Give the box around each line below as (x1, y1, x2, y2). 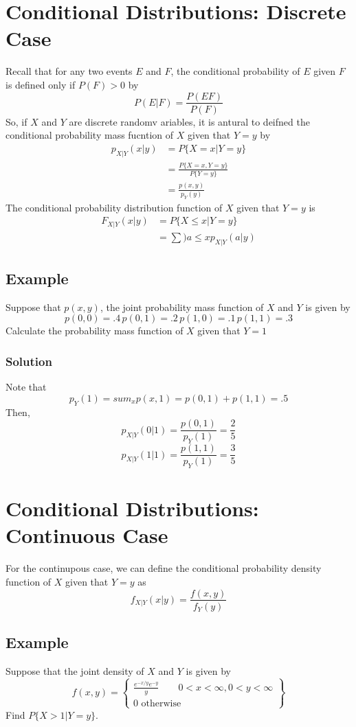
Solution (5, 353, 52, 369)
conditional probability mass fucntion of (5, 128, 174, 142)
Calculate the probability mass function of (5, 323, 183, 338)
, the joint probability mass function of (100, 299, 264, 314)
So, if (5, 114, 27, 128)
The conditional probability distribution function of (5, 200, 223, 214)
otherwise (141, 698, 181, 708)
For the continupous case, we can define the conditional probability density (5, 561, 322, 575)
